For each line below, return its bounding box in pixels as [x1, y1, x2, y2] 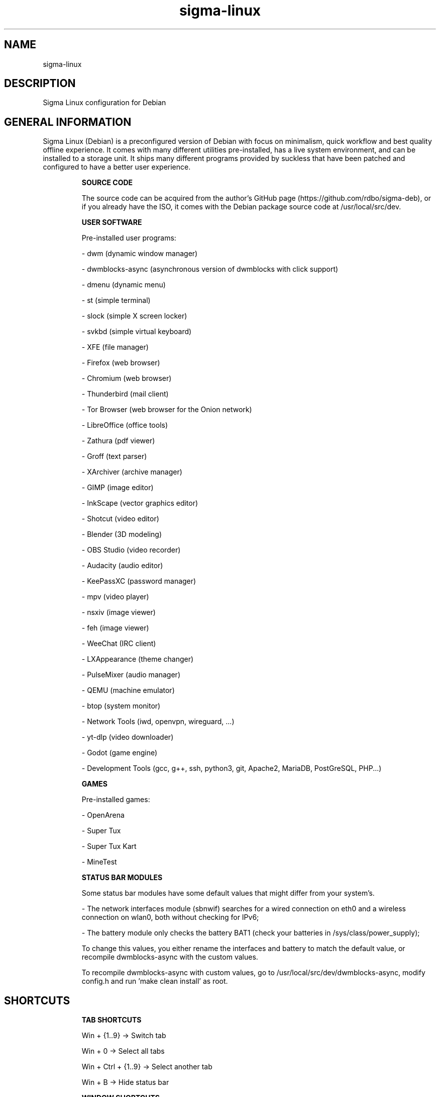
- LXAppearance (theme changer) [81, 655, 194, 664]
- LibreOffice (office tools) [81, 421, 168, 430]
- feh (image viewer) [81, 623, 149, 633]
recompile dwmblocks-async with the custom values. [81, 953, 258, 962]
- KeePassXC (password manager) [81, 577, 196, 586]
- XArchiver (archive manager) [81, 467, 182, 477]
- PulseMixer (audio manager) [81, 670, 180, 679]
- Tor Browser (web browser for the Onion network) [81, 405, 252, 414]
